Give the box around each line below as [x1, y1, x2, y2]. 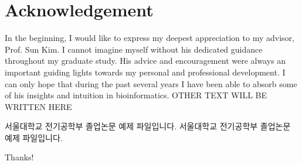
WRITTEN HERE [5, 100, 72, 112]
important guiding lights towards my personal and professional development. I [5, 66, 286, 78]
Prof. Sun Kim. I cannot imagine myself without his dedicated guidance [5, 43, 263, 55]
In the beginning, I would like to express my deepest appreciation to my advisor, [5, 32, 294, 44]
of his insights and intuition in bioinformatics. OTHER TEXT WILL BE [5, 89, 267, 101]
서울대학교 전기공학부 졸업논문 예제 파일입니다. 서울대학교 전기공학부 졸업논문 [5, 120, 291, 132]
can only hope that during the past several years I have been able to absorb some [5, 77, 297, 90]
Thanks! [5, 151, 34, 163]
